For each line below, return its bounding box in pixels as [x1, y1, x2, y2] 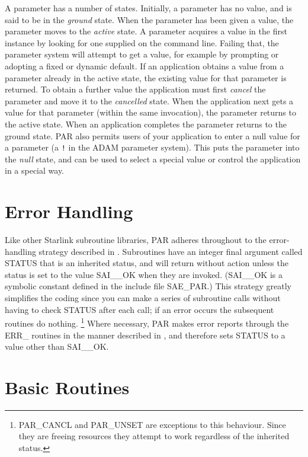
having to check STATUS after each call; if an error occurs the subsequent [5, 303, 274, 315]
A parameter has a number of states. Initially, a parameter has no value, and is [5, 2, 292, 14]
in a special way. [5, 164, 65, 177]
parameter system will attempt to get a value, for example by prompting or [5, 48, 279, 60]
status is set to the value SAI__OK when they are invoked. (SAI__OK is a [5, 268, 283, 280]
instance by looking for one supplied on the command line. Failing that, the [5, 36, 279, 49]
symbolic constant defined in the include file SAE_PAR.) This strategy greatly [5, 280, 291, 292]
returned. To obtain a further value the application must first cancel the [5, 83, 266, 95]
